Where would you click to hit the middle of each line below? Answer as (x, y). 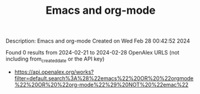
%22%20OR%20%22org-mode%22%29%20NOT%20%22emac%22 (102, 84)
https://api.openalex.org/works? (54, 72)
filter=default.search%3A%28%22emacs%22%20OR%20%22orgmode (104, 78)
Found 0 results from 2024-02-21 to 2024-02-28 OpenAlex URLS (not (92, 53)
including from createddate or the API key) (55, 59)
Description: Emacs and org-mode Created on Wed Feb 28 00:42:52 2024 (98, 41)
